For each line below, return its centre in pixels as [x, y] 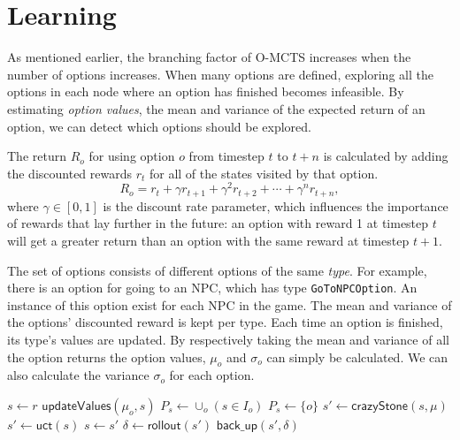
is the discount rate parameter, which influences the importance [276, 205]
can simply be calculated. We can [357, 357]
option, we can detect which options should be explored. [159, 126]
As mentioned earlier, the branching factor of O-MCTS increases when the [209, 57]
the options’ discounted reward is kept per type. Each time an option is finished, [225, 322]
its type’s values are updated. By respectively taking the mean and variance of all [228, 340]
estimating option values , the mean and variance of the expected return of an [216, 108]
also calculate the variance [78, 375]
